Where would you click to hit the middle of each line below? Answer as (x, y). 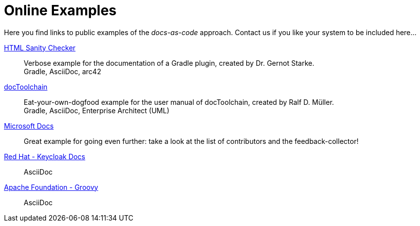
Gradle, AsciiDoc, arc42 (63, 71)
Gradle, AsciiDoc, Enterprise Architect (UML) (97, 110)
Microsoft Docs (29, 126)
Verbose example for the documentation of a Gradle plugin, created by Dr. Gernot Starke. (169, 63)
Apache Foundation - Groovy (51, 187)
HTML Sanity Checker (40, 47)
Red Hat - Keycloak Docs (45, 156)
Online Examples (60, 10)
